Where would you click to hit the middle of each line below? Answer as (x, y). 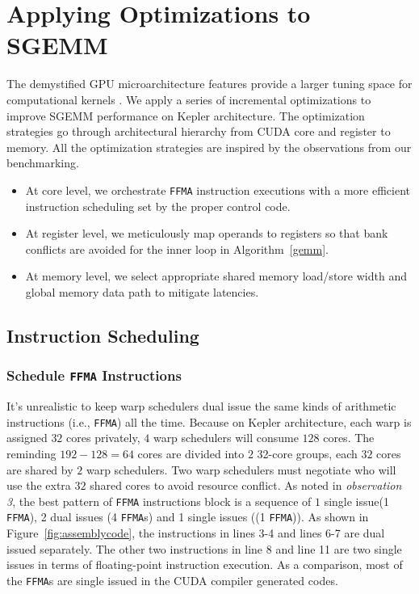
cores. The (349, 438)
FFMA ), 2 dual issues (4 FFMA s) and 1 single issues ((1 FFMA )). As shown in (188, 517)
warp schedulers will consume (226, 438)
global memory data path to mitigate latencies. (142, 291)
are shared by (40, 469)
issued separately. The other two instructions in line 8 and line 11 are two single (204, 548)
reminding (31, 453)
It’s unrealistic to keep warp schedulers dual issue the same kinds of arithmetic (201, 406)
